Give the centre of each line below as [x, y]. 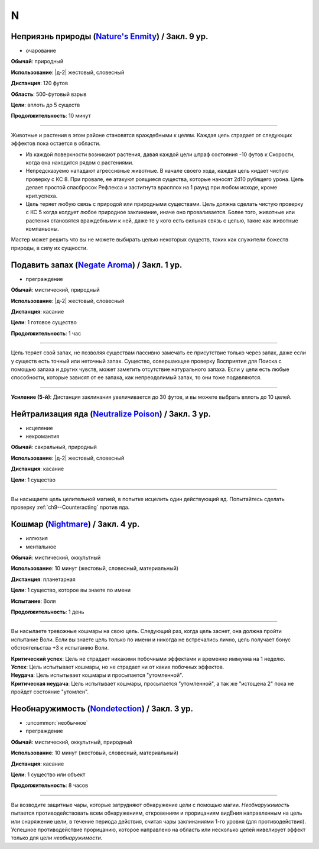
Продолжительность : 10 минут [51, 116]
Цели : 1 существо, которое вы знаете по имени [71, 590]
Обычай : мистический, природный [55, 290]
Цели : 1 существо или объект [48, 774]
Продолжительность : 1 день [48, 612]
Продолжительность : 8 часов [50, 785]
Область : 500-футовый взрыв [49, 94]
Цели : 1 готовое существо [44, 322]
